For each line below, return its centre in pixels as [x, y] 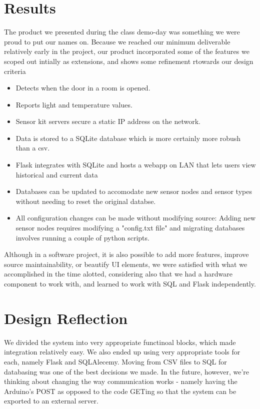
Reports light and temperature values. [74, 104]
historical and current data [57, 174]
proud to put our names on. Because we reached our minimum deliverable [117, 41]
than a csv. [33, 148]
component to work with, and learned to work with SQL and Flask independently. [130, 283]
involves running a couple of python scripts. [82, 237]
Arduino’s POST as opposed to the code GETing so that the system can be [120, 391]
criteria [15, 71]
